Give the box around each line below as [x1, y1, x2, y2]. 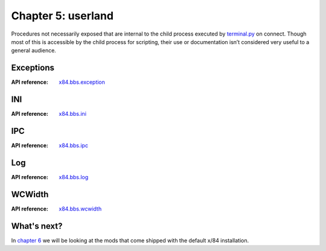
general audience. [11, 47, 57, 54]
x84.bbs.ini [59, 110, 87, 118]
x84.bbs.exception [59, 78, 106, 86]
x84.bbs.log [59, 173, 89, 180]
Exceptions [11, 63, 54, 73]
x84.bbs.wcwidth [59, 205, 102, 212]
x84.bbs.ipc [59, 142, 89, 149]
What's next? [11, 221, 63, 231]
